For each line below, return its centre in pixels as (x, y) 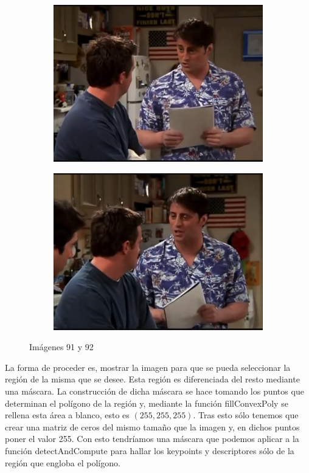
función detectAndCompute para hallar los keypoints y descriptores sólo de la (150, 450)
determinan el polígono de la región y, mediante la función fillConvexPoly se (147, 403)
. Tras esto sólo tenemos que (246, 415)
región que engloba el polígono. (63, 462)
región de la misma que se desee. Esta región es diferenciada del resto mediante (152, 379)
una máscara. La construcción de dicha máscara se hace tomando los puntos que (154, 391)
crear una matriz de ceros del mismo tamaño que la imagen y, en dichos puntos (152, 426)
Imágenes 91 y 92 (61, 347)
